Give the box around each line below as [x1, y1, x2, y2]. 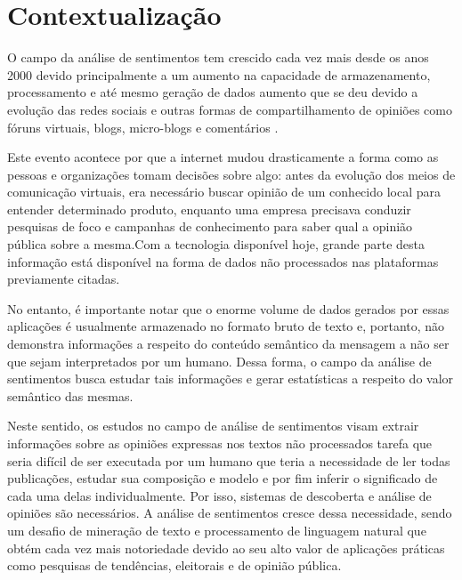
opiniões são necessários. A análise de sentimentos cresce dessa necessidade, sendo [7, 503, 452, 522]
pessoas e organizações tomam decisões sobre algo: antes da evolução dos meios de [7, 165, 456, 183]
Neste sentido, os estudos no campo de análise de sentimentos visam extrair [7, 416, 419, 435]
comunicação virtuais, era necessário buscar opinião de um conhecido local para [7, 182, 441, 201]
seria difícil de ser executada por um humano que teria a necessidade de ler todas [7, 451, 450, 470]
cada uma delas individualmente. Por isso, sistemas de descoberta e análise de [7, 486, 432, 504]
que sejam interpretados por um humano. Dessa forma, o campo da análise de [7, 351, 432, 370]
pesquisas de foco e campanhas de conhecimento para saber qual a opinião [7, 217, 413, 236]
